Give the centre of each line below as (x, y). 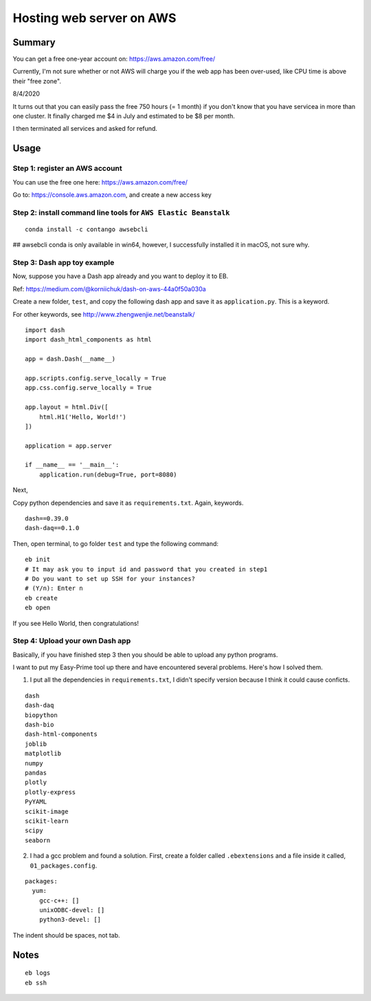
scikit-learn (47, 821)
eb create (41, 598)
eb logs (38, 973)
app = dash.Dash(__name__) (70, 359)
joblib (36, 744)
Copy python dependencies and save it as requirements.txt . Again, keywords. (128, 503)
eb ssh (36, 982)
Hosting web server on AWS (94, 18)
